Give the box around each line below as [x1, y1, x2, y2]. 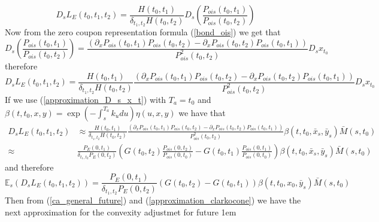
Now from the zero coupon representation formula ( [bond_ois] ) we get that [5, 26, 281, 38]
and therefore [5, 160, 54, 173]
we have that [178, 106, 226, 118]
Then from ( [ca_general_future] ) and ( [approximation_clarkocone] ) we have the [5, 194, 301, 206]
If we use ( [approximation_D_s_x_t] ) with [5, 93, 166, 105]
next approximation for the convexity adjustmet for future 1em [5, 206, 237, 218]
